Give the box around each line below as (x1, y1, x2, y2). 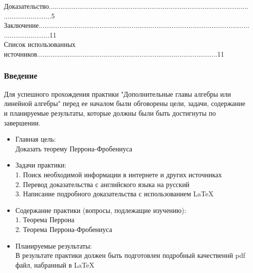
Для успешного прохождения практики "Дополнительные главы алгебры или (4, 88, 231, 99)
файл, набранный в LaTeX (15, 259, 95, 270)
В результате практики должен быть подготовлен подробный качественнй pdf (15, 250, 245, 260)
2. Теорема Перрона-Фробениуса (15, 224, 112, 234)
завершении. (4, 117, 40, 127)
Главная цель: (15, 134, 56, 144)
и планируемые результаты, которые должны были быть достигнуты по (4, 107, 216, 118)
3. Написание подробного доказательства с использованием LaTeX (15, 189, 214, 199)
